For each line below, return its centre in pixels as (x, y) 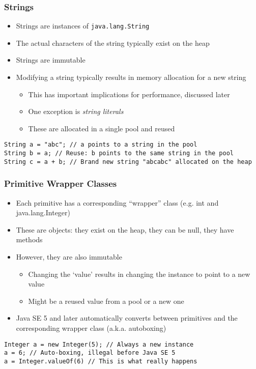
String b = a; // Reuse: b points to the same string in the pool (119, 153)
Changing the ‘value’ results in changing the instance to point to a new (139, 274)
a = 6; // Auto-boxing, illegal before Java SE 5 (90, 353)
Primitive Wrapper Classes (61, 183)
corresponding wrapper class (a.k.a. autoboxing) (91, 328)
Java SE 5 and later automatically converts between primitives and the (127, 318)
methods (29, 239)
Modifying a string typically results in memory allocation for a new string (131, 77)
